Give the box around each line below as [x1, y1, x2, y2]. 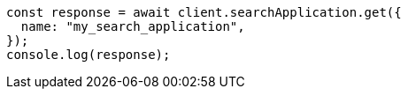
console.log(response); [6, 48, 171, 62]
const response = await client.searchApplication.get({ [6, 5, 402, 19]
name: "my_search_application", [20, 19, 245, 33]
